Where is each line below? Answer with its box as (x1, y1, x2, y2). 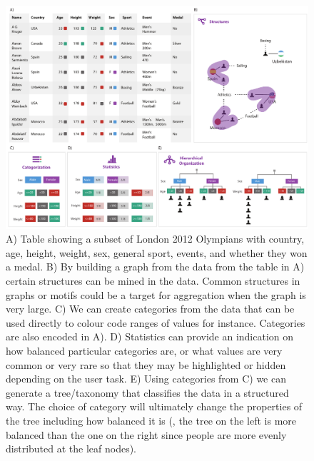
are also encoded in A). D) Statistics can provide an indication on (6, 329, 294, 344)
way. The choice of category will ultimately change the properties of (6, 399, 303, 414)
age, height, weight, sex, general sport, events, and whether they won (6, 245, 308, 260)
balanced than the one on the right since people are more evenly (6, 427, 287, 442)
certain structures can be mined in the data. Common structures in (6, 273, 300, 288)
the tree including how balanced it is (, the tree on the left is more (6, 412, 297, 427)
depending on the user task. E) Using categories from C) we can (6, 371, 286, 386)
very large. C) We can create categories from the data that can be (6, 301, 295, 316)
